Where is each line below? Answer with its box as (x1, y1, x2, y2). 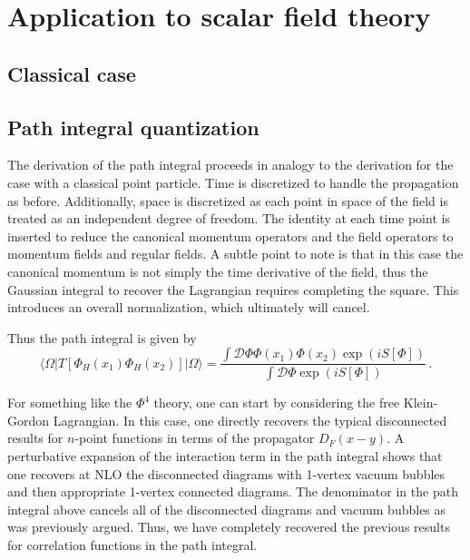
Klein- (403, 393, 438, 412)
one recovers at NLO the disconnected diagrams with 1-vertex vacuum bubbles (7, 464, 446, 483)
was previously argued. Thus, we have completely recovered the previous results (7, 517, 450, 536)
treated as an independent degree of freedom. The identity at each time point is (7, 209, 450, 228)
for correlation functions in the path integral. (7, 535, 258, 554)
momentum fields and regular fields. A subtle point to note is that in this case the (7, 244, 464, 263)
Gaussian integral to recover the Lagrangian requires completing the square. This (7, 280, 459, 299)
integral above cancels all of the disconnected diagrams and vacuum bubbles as (7, 499, 446, 518)
